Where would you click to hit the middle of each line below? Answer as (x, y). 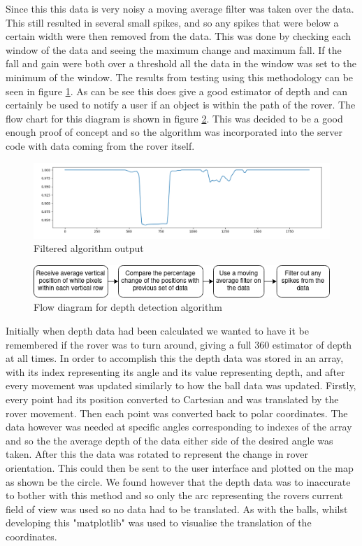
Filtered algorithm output (89, 248)
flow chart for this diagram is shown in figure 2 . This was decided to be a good (174, 118)
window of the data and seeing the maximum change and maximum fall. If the (174, 49)
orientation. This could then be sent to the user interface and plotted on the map (180, 468)
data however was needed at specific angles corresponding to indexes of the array (179, 427)
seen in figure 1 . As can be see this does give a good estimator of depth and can (176, 91)
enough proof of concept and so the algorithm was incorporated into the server (174, 132)
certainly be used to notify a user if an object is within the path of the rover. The (181, 105)
